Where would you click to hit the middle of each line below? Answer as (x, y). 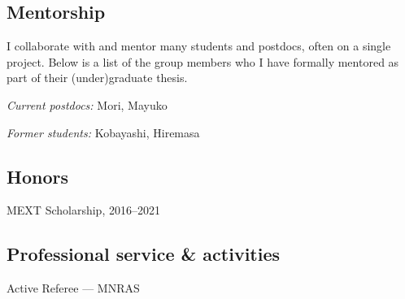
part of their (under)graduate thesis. (97, 78)
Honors (37, 176)
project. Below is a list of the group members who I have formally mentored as (203, 61)
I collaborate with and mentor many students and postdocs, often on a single (199, 46)
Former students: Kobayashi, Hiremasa (103, 132)
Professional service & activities (144, 254)
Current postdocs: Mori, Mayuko (87, 104)
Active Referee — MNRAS (73, 288)
